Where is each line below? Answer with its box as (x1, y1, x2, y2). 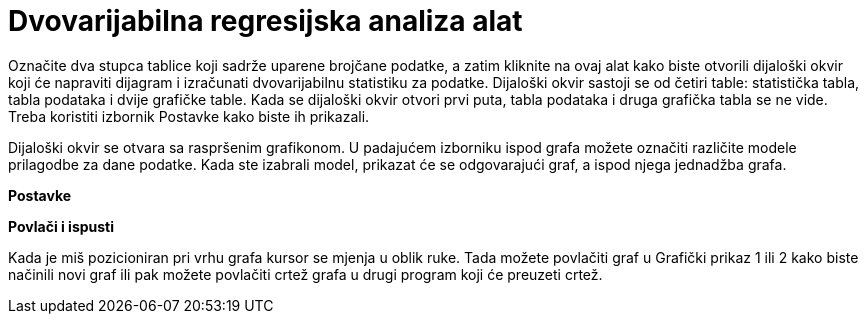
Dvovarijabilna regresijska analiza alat (8, 4, 523, 38)
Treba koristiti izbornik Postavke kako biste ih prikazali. (8, 107, 370, 125)
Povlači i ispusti (8, 217, 115, 235)
